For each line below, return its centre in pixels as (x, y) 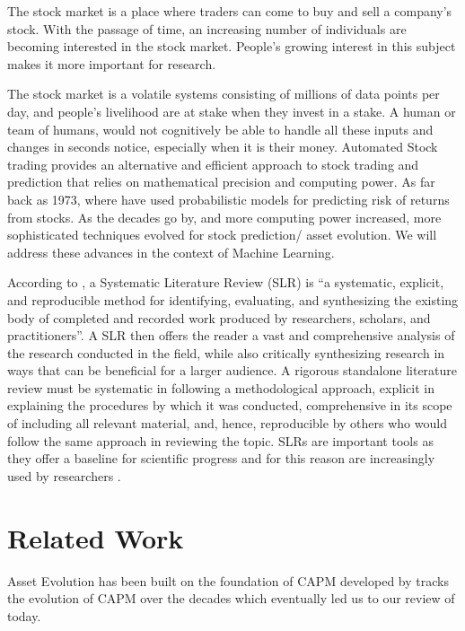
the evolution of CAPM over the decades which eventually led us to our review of (231, 598)
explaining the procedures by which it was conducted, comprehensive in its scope (230, 405)
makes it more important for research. (112, 63)
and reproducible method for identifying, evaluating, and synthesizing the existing (233, 299)
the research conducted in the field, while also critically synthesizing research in (226, 352)
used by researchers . (64, 475)
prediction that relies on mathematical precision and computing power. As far (221, 182)
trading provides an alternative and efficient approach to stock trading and (213, 164)
